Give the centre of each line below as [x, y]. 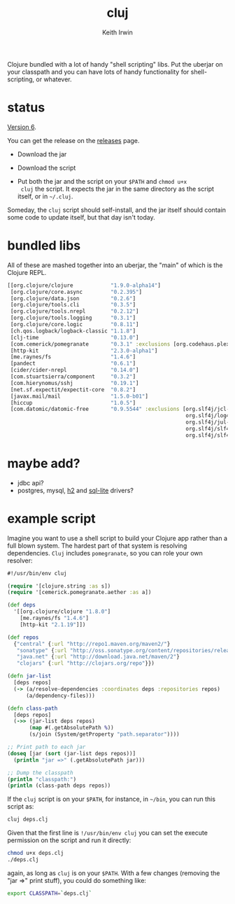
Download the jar [42, 154]
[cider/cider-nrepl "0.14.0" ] [74, 370]
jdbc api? [30, 483]
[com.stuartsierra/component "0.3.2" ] [73, 377]
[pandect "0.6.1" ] [73, 364]
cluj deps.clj [28, 819]
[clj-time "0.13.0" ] [74, 337]
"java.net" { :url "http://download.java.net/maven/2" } [98, 657]
